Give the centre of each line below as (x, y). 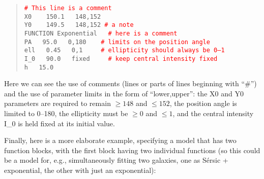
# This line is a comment (68, 8)
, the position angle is (203, 103)
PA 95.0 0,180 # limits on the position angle (117, 42)
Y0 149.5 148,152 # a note (79, 25)
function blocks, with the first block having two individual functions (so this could (132, 150)
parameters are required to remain (57, 103)
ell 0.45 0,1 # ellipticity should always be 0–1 (124, 50)
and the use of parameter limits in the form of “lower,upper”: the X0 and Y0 (124, 93)
